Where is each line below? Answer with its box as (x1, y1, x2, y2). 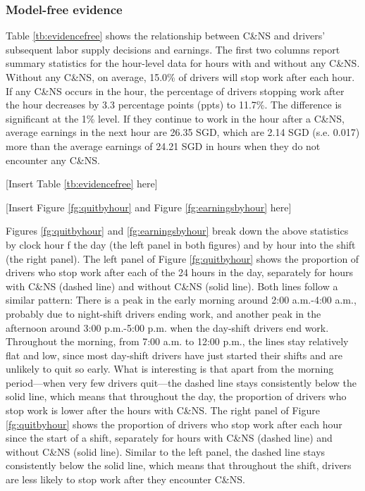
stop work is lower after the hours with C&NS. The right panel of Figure (6, 403, 320, 418)
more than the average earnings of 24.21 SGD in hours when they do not (6, 138, 321, 153)
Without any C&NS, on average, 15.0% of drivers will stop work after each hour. (6, 70, 355, 84)
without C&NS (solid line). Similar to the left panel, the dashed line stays (6, 444, 326, 459)
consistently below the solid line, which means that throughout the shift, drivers (6, 458, 352, 473)
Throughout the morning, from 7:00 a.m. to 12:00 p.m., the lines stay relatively (6, 334, 349, 349)
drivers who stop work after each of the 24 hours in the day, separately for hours (6, 265, 354, 280)
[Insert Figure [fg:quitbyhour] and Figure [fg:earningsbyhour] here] (6, 199, 292, 214)
